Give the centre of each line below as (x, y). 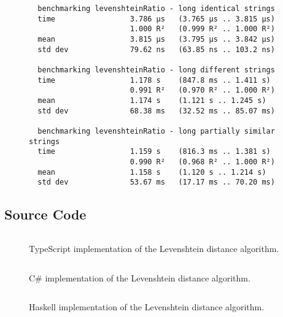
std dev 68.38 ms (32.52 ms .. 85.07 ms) (156, 111)
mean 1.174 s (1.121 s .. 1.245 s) (152, 100)
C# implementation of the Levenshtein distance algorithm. (140, 277)
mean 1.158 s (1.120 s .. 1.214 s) (152, 172)
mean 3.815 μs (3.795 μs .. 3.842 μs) (156, 39)
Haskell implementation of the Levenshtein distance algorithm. (147, 307)
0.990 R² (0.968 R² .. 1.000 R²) (202, 162)
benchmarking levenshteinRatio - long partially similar (156, 131)
